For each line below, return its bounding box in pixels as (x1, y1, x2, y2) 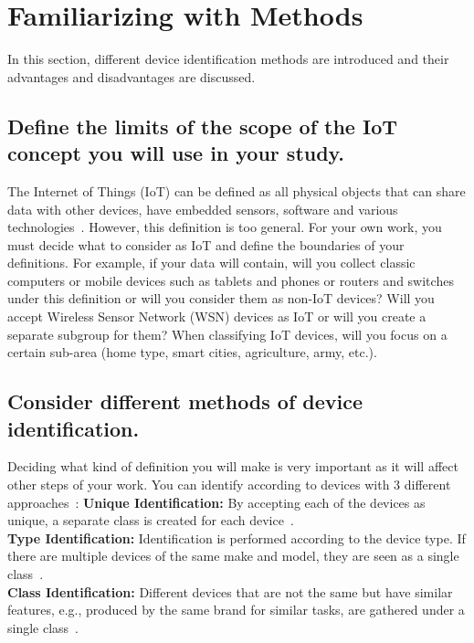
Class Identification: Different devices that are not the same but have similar (7, 582, 453, 601)
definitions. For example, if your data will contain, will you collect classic (7, 253, 416, 272)
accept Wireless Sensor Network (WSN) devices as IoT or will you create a (7, 307, 427, 326)
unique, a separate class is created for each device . (7, 511, 294, 530)
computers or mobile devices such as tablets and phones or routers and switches (7, 270, 454, 290)
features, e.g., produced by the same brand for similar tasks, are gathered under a (7, 600, 465, 619)
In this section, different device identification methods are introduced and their (7, 49, 449, 69)
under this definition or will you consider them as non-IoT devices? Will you (7, 289, 435, 308)
